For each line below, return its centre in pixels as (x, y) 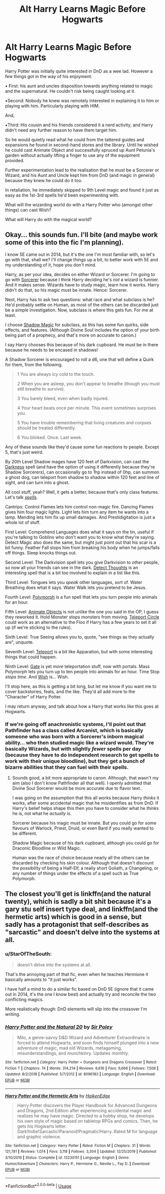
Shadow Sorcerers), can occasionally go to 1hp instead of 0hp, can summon (82, 472)
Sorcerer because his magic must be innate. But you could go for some (84, 823)
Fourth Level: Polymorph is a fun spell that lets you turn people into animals (81, 597)
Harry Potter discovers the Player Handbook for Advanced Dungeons (87, 1105)
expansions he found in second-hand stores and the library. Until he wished (82, 145)
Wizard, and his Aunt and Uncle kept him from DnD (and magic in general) (80, 175)
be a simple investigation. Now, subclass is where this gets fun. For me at (79, 310)
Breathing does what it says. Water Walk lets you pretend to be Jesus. (76, 587)
